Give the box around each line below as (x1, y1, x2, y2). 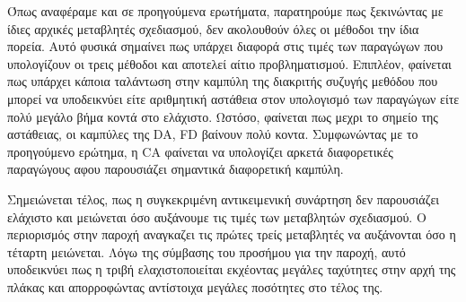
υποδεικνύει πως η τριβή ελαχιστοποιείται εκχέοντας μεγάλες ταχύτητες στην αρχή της (7, 260, 456, 279)
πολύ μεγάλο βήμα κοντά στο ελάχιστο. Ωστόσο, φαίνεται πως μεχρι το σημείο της (7, 107, 438, 125)
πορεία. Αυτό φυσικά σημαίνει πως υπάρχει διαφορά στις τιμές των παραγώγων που (7, 37, 444, 56)
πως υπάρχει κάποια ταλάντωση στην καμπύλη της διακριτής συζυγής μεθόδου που (7, 72, 438, 91)
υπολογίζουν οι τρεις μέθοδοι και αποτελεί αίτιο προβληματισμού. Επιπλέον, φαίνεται (7, 54, 452, 73)
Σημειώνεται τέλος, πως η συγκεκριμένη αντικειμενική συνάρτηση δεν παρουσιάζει (7, 189, 440, 208)
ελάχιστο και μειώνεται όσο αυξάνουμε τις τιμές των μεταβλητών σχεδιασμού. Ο (7, 207, 426, 226)
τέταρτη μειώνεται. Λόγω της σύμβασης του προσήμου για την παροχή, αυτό (7, 242, 406, 261)
